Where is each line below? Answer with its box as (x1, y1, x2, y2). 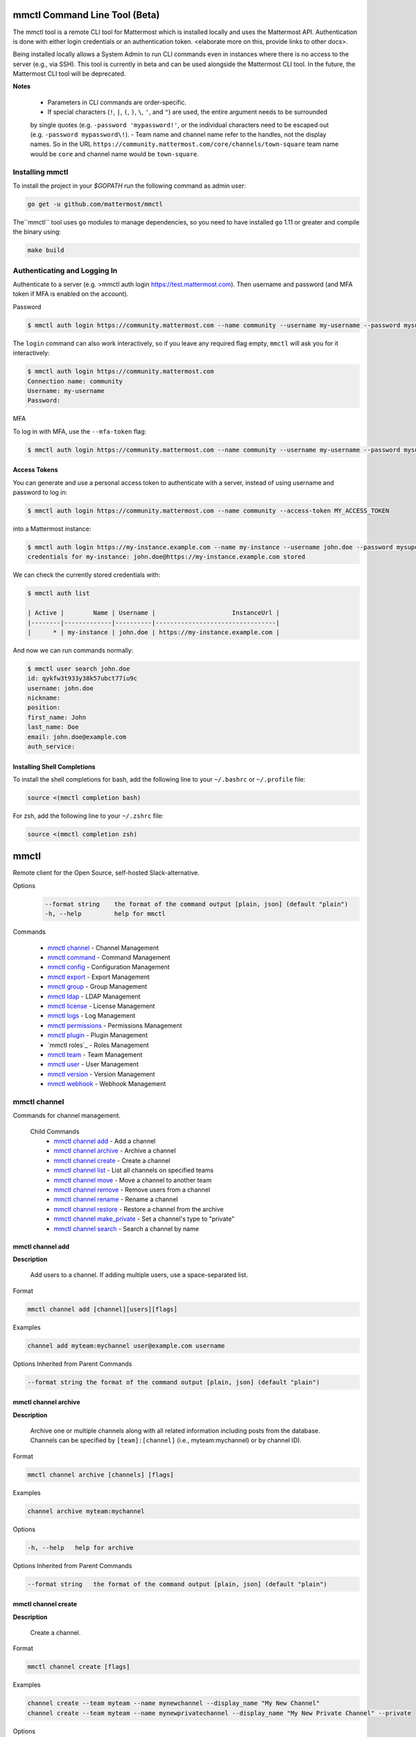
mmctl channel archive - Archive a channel (53, 1146, 176, 1155)
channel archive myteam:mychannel (27, 1507, 145, 1515)
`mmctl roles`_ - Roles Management (47, 1041, 149, 1049)
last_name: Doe (27, 723, 79, 731)
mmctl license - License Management (47, 1001, 155, 1010)
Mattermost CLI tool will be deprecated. (12, 69, 126, 78)
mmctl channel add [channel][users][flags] (27, 1305, 178, 1313)
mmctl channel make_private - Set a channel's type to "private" (53, 1215, 235, 1223)
